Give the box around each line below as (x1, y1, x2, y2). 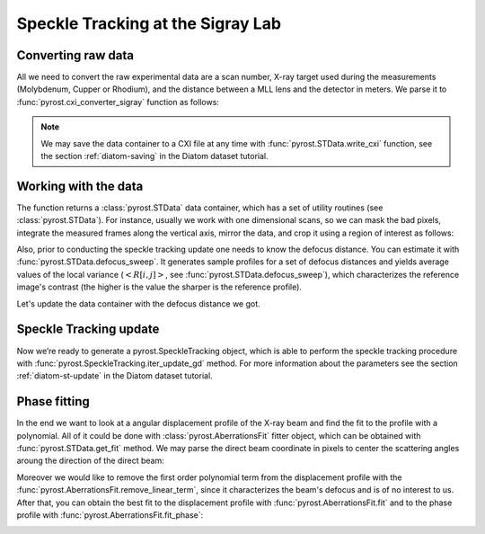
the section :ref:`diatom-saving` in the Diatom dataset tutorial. (40, 151, 269, 162)
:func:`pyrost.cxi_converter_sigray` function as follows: (16, 96, 220, 107)
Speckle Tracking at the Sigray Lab (16, 13, 282, 33)
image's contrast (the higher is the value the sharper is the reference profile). (16, 281, 303, 292)
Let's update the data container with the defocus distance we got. (16, 298, 260, 309)
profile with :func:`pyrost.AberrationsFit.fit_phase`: (16, 509, 204, 521)
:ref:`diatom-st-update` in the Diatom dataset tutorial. (16, 370, 213, 381)
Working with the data (16, 178, 144, 193)
